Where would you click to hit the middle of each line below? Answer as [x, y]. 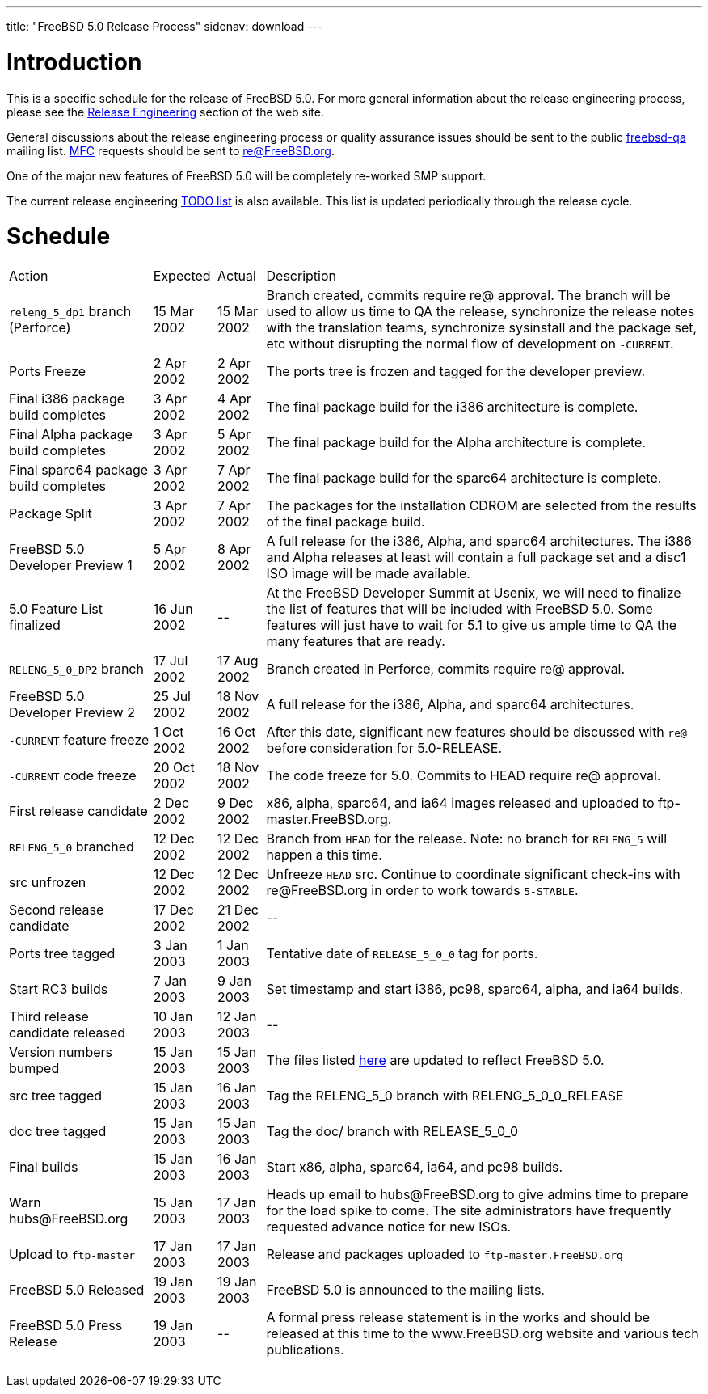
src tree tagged [56, 1096]
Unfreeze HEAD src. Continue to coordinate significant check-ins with [473, 874]
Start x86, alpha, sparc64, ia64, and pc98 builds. [415, 1167]
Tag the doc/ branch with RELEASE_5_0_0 [392, 1131]
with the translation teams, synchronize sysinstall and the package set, [482, 327]
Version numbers [61, 1052]
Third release [49, 1016]
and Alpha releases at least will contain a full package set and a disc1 [476, 557]
